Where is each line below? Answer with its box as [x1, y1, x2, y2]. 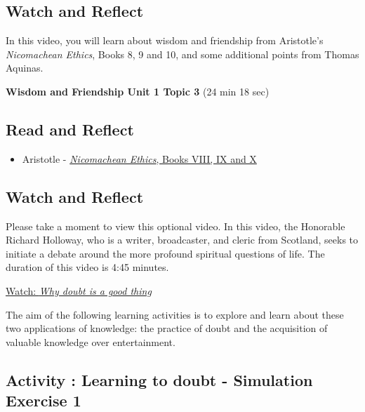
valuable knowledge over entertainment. [6, 334, 175, 349]
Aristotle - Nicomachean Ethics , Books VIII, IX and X [22, 151, 257, 166]
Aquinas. [6, 60, 44, 75]
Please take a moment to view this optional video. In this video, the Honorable [6, 218, 345, 233]
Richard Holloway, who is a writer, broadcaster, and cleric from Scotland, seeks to [6, 232, 359, 247]
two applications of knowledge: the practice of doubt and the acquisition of [6, 321, 328, 335]
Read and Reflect [6, 118, 134, 140]
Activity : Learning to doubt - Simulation [6, 368, 313, 390]
